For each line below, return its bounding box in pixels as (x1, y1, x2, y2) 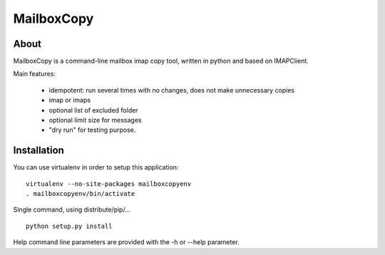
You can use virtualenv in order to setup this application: (13, 163, 179, 172)
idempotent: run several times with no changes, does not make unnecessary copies (48, 85, 295, 94)
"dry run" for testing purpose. (48, 125, 136, 135)
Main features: (13, 70, 56, 78)
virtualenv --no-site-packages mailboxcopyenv (26, 179, 192, 188)
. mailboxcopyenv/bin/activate (26, 189, 135, 198)
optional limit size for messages (48, 116, 142, 125)
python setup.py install (26, 222, 113, 230)
